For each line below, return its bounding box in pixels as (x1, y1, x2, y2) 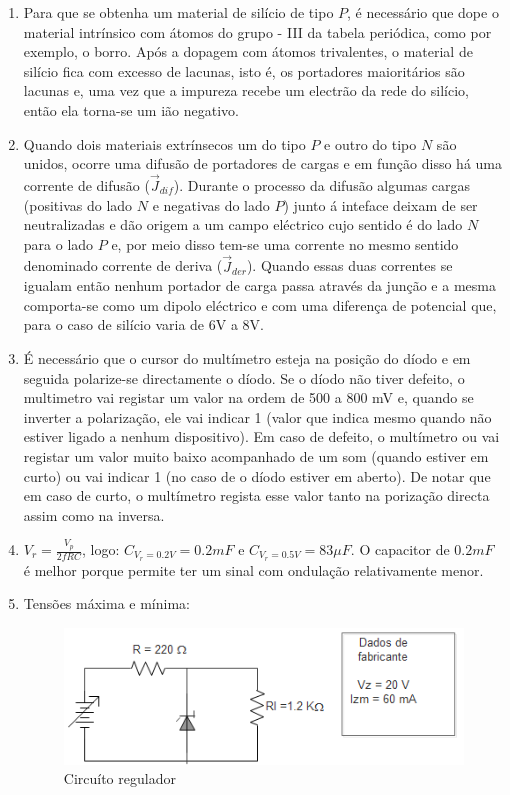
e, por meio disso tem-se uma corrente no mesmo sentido (111, 233, 459, 254)
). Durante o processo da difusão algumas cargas (173, 174, 471, 195)
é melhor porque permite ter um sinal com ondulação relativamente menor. (23, 559, 484, 580)
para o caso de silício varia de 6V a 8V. (23, 314, 264, 335)
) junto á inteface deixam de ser (283, 194, 478, 215)
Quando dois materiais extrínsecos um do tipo (23, 133, 306, 154)
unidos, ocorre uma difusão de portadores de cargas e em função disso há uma (23, 153, 502, 174)
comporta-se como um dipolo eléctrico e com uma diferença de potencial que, (23, 294, 497, 315)
